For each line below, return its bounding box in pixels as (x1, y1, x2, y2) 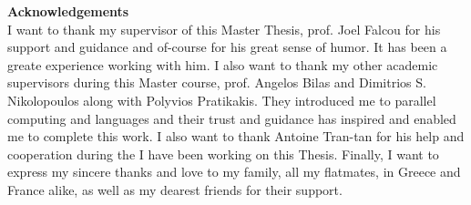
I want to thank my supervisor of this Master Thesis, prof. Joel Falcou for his (7, 19, 441, 38)
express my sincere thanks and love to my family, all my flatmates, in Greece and (7, 162, 461, 181)
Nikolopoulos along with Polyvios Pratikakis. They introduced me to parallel (7, 90, 436, 109)
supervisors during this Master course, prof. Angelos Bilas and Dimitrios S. (7, 73, 426, 92)
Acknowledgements (7, 2, 129, 20)
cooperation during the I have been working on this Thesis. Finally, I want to (7, 144, 439, 163)
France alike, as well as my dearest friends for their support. (7, 179, 343, 199)
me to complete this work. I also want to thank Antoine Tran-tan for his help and (7, 127, 465, 146)
